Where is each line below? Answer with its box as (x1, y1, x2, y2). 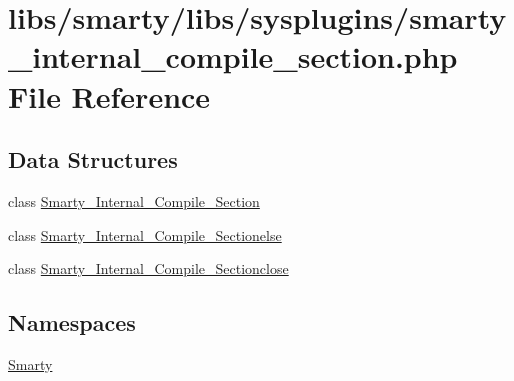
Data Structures (8, 144, 178, 175)
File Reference (8, 75, 211, 116)
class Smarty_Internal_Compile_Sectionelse (8, 224, 282, 245)
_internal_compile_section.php (8, 36, 458, 77)
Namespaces (8, 307, 136, 338)
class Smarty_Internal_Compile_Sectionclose (8, 258, 289, 279)
